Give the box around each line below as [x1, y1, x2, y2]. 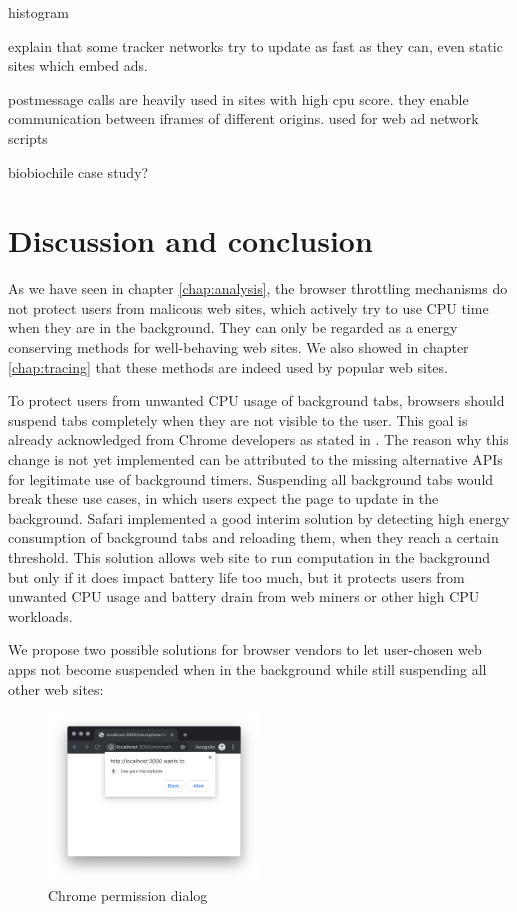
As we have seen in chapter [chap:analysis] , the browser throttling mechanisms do [8, 278, 508, 299]
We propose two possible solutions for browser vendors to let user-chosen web [8, 639, 482, 660]
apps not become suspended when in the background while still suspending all [8, 658, 487, 679]
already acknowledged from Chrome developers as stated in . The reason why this [8, 429, 509, 450]
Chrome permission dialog [48, 885, 208, 906]
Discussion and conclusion [8, 220, 373, 261]
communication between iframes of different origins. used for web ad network [8, 108, 479, 129]
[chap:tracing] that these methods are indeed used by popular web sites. [8, 356, 448, 377]
